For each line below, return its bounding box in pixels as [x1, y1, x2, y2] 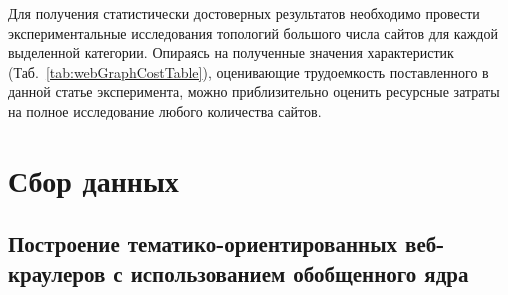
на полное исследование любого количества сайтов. [8, 100, 322, 121]
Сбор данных [8, 159, 179, 200]
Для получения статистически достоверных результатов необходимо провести [8, 3, 480, 23]
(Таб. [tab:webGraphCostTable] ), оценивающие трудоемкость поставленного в [8, 61, 489, 82]
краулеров [8, 257, 106, 288]
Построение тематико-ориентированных [8, 228, 398, 259]
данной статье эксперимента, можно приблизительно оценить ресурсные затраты [8, 81, 500, 102]
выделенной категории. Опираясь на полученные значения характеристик [8, 42, 454, 63]
